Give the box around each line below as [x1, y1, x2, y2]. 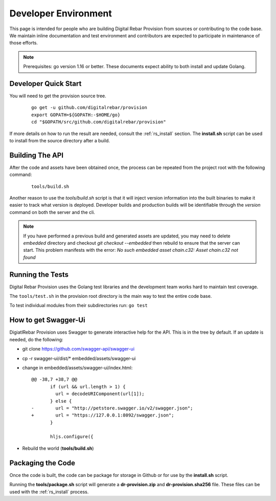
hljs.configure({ [50, 434, 94, 440]
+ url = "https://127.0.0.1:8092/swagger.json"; [31, 412, 174, 418]
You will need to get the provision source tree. [9, 93, 107, 99]
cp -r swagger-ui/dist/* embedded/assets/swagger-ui [22, 355, 136, 361]
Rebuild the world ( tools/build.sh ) [22, 445, 94, 451]
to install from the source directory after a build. [9, 137, 110, 143]
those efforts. [9, 40, 38, 46]
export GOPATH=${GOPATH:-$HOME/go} [31, 112, 121, 118]
